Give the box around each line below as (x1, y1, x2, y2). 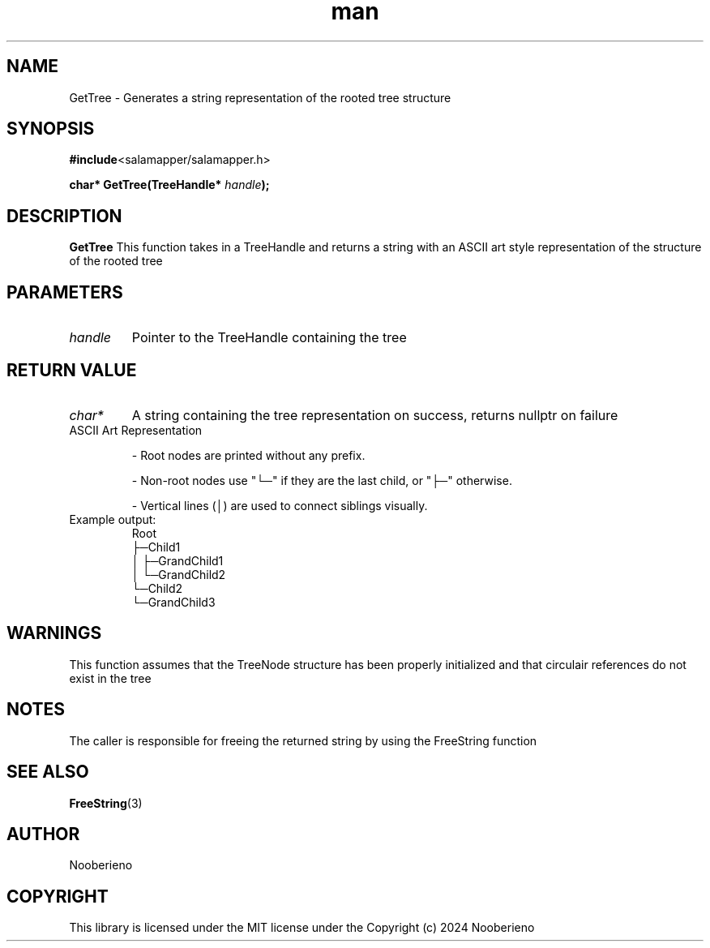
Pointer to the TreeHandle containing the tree (131, 329, 407, 346)
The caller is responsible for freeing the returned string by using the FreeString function (69, 733, 537, 748)
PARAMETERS (6, 281, 123, 302)
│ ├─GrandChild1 (131, 553, 224, 568)
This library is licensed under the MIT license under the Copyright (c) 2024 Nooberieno (69, 920, 535, 935)
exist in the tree (69, 671, 152, 685)
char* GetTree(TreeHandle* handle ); (69, 178, 270, 192)
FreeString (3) (69, 796, 143, 810)
